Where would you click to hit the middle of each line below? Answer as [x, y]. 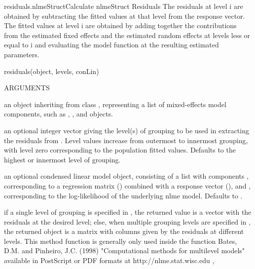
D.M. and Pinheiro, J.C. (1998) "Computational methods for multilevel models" [125, 250]
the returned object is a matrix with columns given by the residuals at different [124, 231]
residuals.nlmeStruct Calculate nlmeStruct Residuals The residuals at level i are [124, 6]
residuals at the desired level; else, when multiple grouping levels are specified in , [127, 221]
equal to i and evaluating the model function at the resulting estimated [111, 45]
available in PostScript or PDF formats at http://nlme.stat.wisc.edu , [109, 260]
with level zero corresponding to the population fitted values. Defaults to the [120, 150]
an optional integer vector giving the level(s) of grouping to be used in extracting [127, 130]
